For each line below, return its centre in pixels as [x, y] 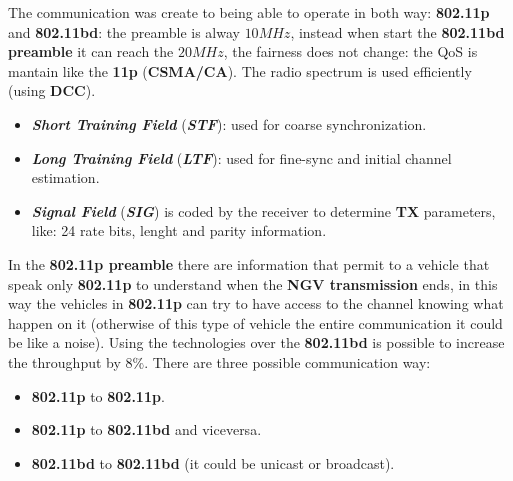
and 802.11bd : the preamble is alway [124, 31]
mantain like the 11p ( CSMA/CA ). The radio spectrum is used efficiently [240, 70]
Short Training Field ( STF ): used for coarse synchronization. [229, 123]
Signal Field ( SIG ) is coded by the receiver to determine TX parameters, [263, 210]
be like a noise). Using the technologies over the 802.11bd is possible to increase [256, 342]
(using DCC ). [52, 90]
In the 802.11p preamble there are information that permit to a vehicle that [249, 263]
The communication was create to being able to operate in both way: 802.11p [249, 12]
